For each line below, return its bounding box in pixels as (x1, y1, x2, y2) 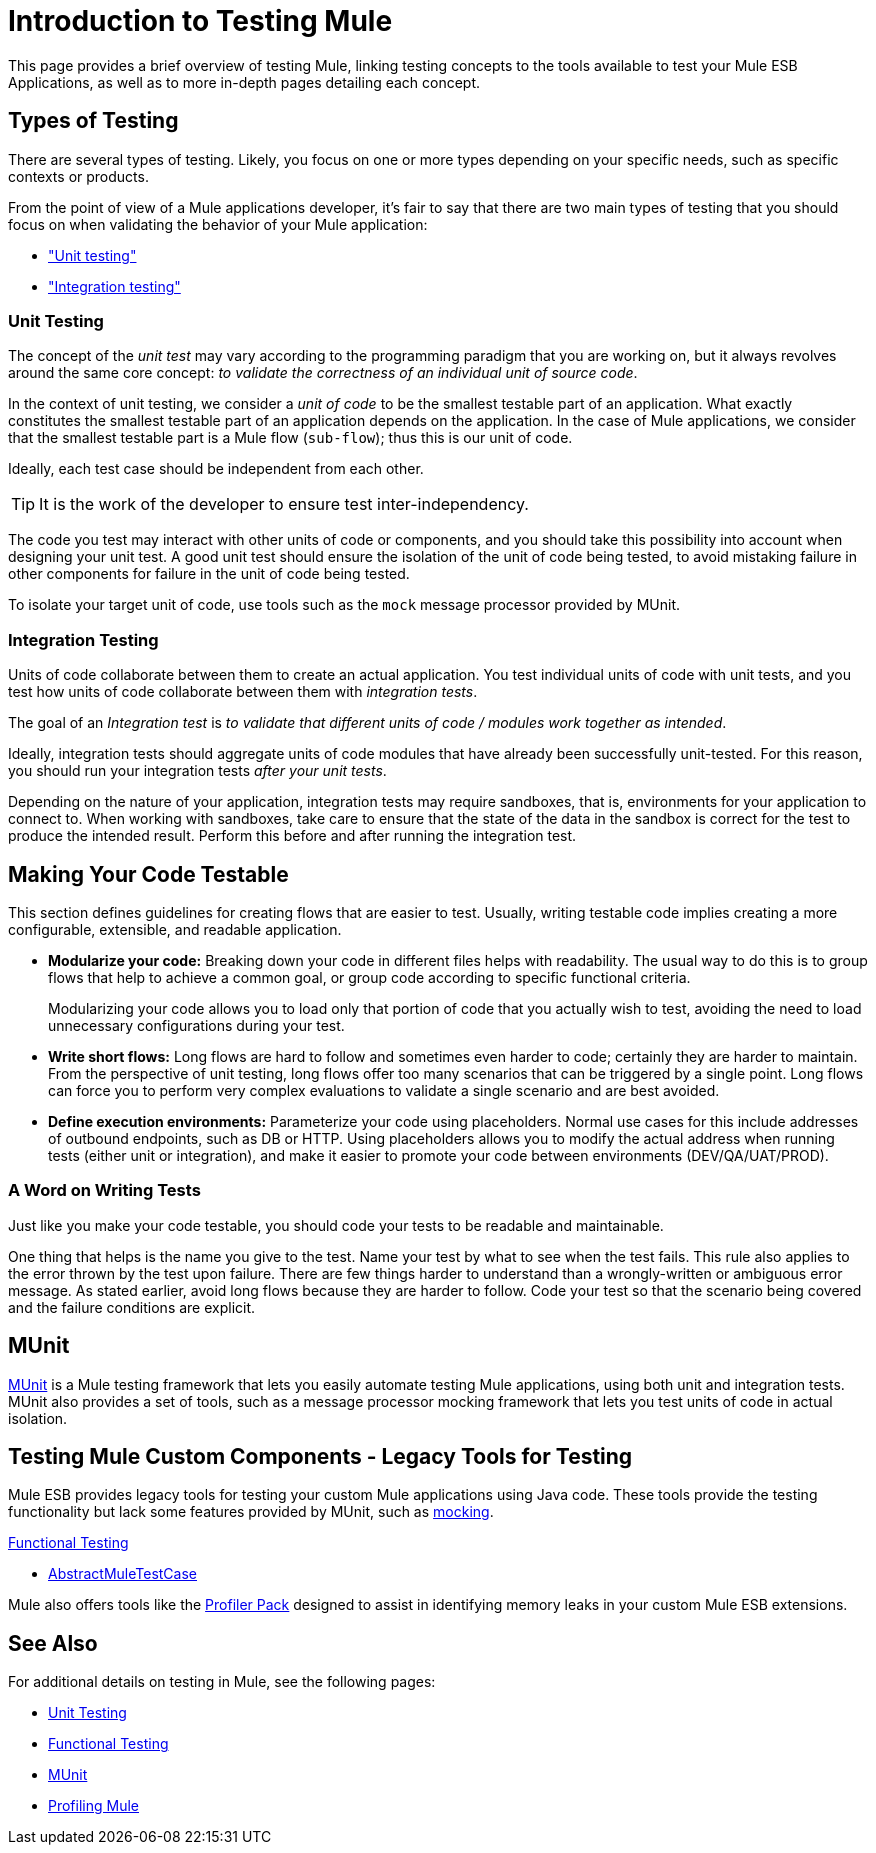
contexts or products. (8, 167, 149, 185)
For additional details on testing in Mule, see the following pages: (8, 1673, 436, 1691)
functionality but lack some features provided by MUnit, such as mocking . (8, 1503, 494, 1521)
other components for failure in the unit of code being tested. (8, 565, 410, 583)
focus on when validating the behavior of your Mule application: (8, 215, 428, 233)
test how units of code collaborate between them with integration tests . (8, 683, 478, 701)
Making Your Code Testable (8, 861, 289, 887)
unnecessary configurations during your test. (48, 1016, 345, 1034)
